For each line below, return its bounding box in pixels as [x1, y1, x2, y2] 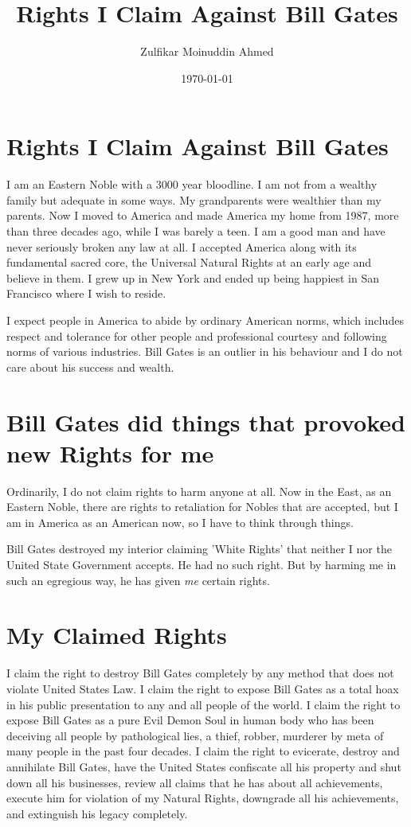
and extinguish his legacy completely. [6, 805, 188, 821]
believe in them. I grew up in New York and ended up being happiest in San [6, 269, 380, 286]
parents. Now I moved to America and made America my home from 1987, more [6, 207, 399, 224]
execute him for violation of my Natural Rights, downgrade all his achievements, [6, 790, 399, 806]
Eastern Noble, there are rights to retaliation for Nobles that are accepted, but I [6, 498, 398, 515]
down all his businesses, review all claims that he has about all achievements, [6, 774, 383, 790]
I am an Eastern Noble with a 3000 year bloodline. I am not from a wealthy [6, 176, 378, 193]
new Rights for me [6, 436, 214, 469]
